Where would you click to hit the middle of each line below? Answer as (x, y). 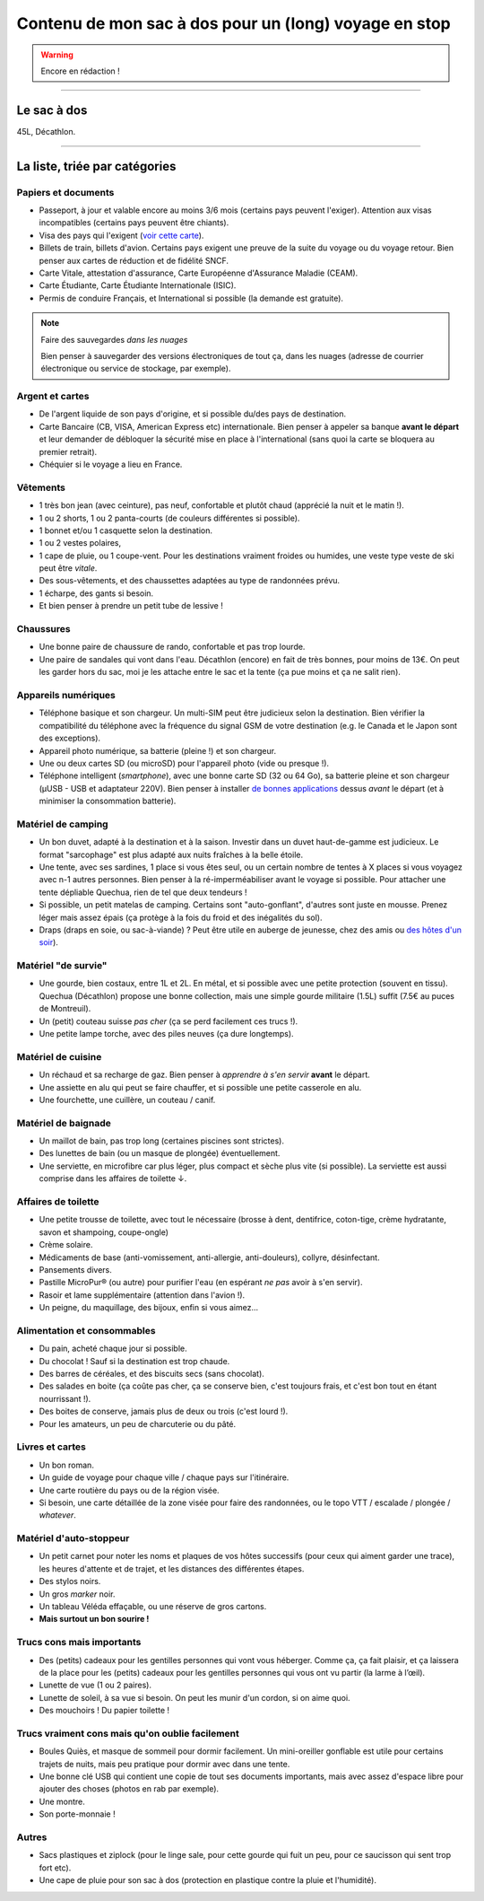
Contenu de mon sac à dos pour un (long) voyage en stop (234, 23)
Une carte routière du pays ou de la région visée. (129, 1490)
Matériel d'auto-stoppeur (73, 1538)
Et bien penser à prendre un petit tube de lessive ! (131, 606)
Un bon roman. (66, 1465)
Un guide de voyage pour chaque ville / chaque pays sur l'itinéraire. (164, 1477)
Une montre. (62, 1801)
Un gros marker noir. (77, 1594)
